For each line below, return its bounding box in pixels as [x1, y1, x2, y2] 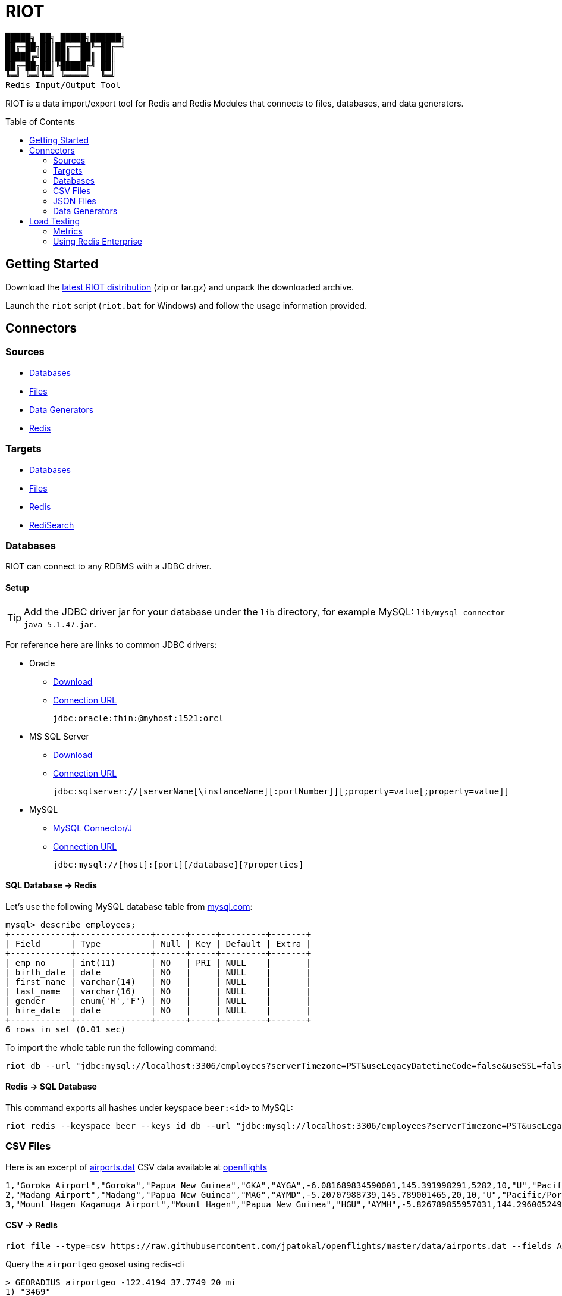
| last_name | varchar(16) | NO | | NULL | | [5, 986, 312, 996]
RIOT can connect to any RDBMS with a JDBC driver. [5, 561, 212, 572]
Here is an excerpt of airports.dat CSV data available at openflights [5, 1162, 268, 1172]
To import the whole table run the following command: [5, 1042, 218, 1053]
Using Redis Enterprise [53, 236, 142, 246]
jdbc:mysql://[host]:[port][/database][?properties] [53, 859, 304, 869]
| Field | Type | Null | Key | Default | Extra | [5, 938, 312, 948]
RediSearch [29, 519, 74, 530]
